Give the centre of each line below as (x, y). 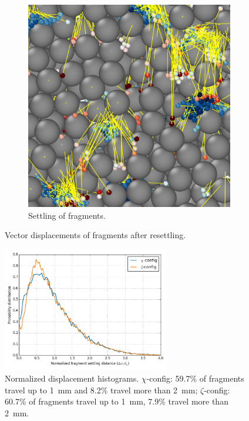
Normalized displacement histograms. (72, 378)
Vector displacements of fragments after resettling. (95, 235)
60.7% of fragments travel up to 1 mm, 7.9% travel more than (117, 401)
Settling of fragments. (67, 215)
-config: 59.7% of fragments (195, 378)
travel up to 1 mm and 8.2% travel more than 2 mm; (101, 390)
